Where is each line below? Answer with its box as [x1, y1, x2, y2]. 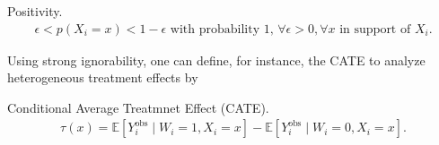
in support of [339, 22, 411, 36]
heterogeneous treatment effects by [7, 68, 198, 87]
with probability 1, [170, 22, 274, 36]
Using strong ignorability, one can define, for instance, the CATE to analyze [7, 50, 426, 69]
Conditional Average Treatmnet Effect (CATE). [7, 98, 269, 116]
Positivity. [7, 2, 63, 20]
